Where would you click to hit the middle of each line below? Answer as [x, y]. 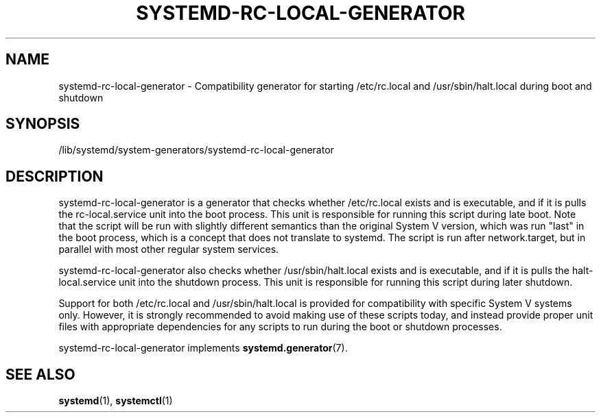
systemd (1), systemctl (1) [116, 401]
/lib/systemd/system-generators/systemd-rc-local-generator [196, 150]
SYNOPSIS [43, 124]
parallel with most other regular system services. [169, 249]
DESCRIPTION [55, 176]
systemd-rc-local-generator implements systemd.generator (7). [203, 348]
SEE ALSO [40, 374]
